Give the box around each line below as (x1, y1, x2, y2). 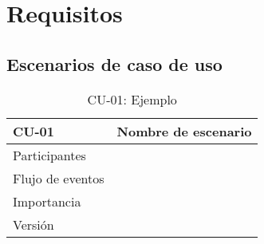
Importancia (13, 191, 81, 211)
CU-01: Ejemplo (87, 89, 177, 108)
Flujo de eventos (13, 168, 104, 187)
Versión (13, 214, 54, 234)
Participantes (13, 145, 86, 164)
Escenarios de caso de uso (6, 51, 223, 76)
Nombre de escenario (116, 121, 252, 140)
